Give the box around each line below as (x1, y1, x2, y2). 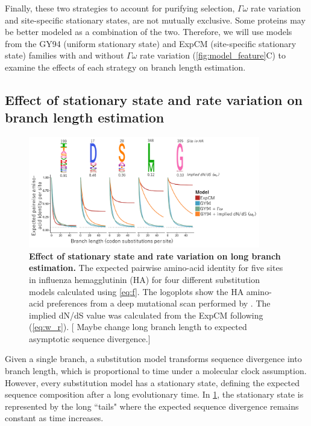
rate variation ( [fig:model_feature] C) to (140, 49, 286, 62)
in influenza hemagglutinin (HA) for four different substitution (29, 273, 260, 285)
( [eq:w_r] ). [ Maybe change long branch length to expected (29, 320, 247, 333)
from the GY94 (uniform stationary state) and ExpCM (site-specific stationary (5, 37, 297, 49)
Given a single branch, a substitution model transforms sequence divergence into (5, 352, 302, 365)
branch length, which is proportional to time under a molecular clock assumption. (5, 364, 307, 377)
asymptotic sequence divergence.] (29, 332, 151, 345)
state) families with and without (5, 49, 124, 62)
